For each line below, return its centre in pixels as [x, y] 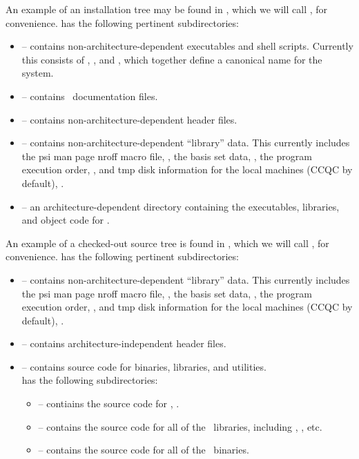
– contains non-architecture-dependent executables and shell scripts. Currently [187, 46]
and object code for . [66, 220]
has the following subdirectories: [90, 380]
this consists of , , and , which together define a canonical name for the [172, 59]
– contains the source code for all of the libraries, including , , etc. [180, 426]
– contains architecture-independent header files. [124, 343]
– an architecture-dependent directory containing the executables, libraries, [181, 206]
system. [38, 73]
